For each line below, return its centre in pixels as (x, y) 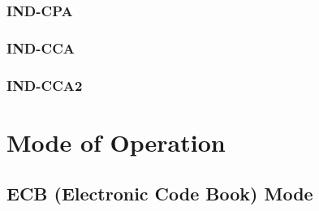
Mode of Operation (116, 142)
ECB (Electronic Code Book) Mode (160, 194)
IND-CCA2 (45, 85)
